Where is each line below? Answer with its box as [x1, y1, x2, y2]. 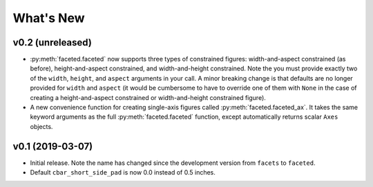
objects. [30, 122, 53, 130]
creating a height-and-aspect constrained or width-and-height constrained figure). [30, 93, 266, 101]
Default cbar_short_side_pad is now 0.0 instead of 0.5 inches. [30, 168, 216, 177]
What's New [12, 10, 86, 26]
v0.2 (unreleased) [12, 37, 93, 48]
